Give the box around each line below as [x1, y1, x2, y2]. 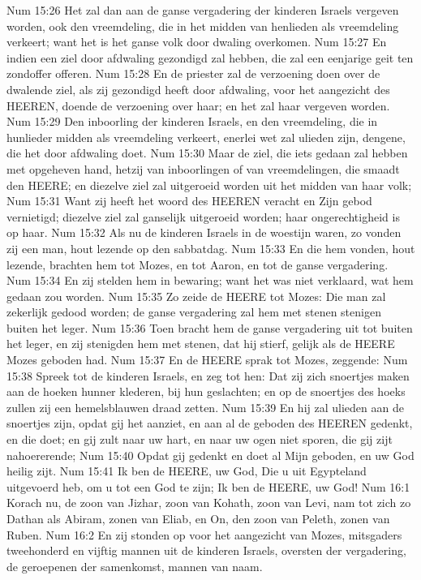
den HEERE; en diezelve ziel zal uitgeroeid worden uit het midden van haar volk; [6, 176, 412, 193]
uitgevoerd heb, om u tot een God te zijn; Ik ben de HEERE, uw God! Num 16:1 [6, 478, 410, 495]
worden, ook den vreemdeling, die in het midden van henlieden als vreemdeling [6, 17, 399, 34]
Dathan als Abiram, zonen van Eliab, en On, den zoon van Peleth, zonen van [6, 510, 390, 526]
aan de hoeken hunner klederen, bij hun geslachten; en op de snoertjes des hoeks [6, 383, 406, 400]
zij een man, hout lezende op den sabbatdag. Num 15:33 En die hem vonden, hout [6, 239, 415, 256]
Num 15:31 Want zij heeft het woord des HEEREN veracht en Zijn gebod [6, 192, 372, 209]
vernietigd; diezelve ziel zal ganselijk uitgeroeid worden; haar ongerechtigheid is [6, 208, 400, 225]
